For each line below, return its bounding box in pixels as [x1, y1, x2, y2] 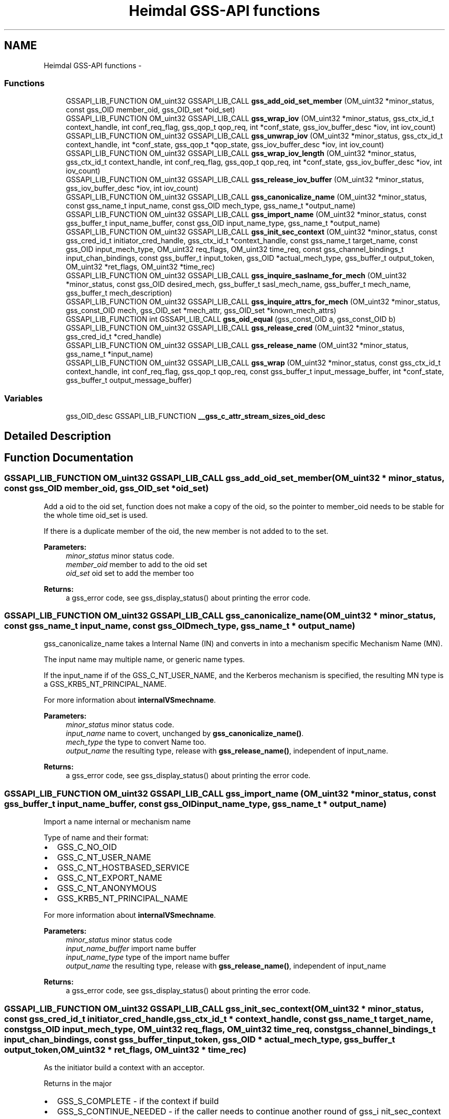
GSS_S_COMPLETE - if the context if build [57, 1095, 219, 1106]
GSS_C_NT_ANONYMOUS [57, 883, 157, 894]
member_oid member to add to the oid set [66, 559, 208, 569]
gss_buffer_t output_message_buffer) [66, 376, 192, 385]
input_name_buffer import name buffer [66, 944, 196, 953]
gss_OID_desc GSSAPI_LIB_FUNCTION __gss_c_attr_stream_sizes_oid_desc [66, 412, 325, 421]
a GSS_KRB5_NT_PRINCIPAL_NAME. [44, 680, 167, 689]
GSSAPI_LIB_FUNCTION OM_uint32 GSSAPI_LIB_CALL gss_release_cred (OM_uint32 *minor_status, [66, 323, 405, 333]
